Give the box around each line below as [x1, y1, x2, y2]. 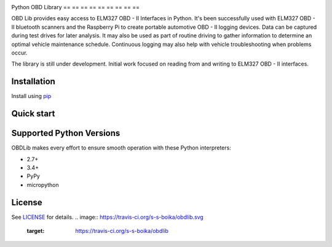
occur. [11, 49, 28, 56]
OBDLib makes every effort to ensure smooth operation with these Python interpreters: [11, 144, 232, 151]
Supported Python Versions [11, 128, 121, 139]
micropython [26, 181, 59, 188]
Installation [11, 77, 55, 87]
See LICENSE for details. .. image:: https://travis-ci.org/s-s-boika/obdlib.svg [11, 213, 204, 221]
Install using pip [11, 93, 52, 100]
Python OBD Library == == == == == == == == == [11, 4, 140, 10]
